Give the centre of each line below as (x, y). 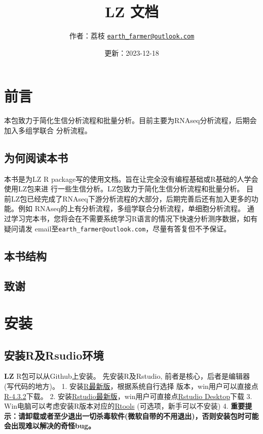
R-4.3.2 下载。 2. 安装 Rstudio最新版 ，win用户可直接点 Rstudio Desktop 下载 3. (128, 396)
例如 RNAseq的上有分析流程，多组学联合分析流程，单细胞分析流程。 (131, 208)
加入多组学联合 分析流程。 (48, 130)
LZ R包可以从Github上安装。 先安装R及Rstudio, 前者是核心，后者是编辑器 (127, 376)
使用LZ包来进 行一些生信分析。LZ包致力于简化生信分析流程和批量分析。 (124, 189)
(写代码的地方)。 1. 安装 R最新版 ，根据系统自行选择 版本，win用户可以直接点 (131, 386)
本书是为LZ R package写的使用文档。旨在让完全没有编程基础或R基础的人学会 (131, 179)
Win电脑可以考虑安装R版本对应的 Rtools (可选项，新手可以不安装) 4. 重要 (125, 406)
